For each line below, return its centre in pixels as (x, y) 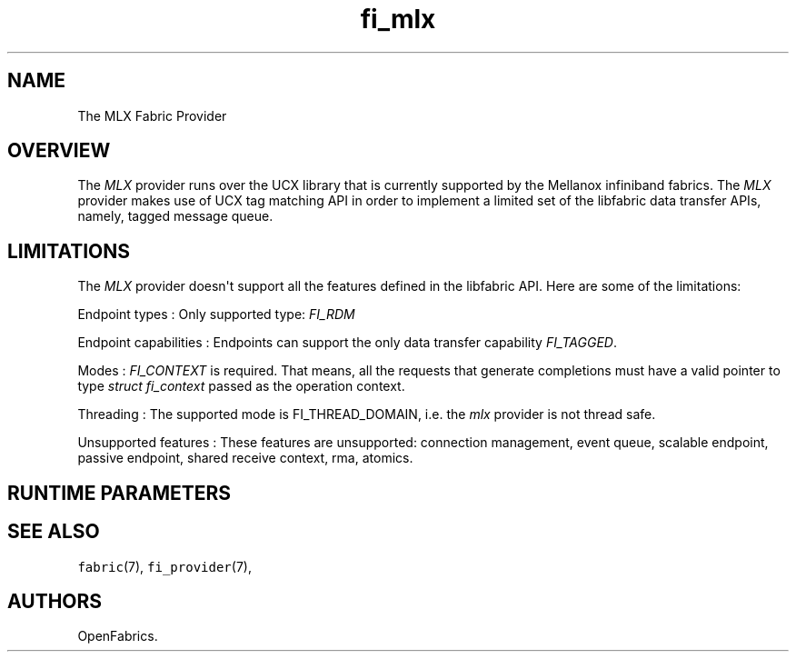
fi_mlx (398, 19)
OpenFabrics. (118, 636)
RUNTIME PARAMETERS (119, 493)
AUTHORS (55, 601)
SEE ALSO (54, 532)
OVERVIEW (59, 151)
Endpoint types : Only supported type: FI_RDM (216, 315)
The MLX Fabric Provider (152, 115)
